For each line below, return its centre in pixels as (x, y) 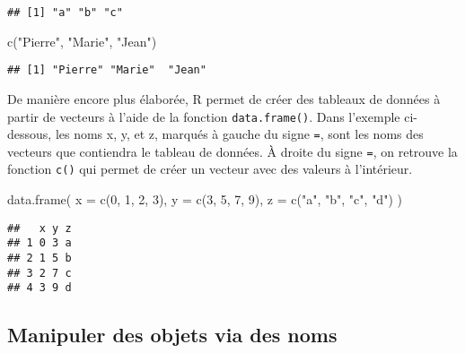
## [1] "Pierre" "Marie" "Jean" (107, 70)
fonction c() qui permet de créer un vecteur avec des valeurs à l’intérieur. (210, 169)
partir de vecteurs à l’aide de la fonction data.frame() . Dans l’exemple (204, 116)
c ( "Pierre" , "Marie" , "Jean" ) (82, 41)
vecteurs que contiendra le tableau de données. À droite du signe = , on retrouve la (232, 151)
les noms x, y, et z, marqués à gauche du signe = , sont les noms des (239, 134)
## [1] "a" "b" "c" (65, 13)
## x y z (39, 228)
